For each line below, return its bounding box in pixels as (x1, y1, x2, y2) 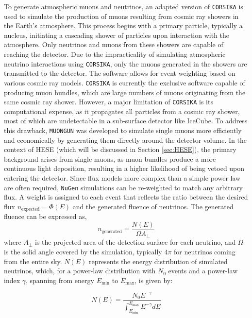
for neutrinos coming (174, 247, 235, 256)
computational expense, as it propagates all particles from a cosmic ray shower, (4, 106, 240, 116)
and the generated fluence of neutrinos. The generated (72, 201, 234, 211)
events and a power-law (168, 266, 238, 276)
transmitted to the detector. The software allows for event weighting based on (4, 68, 235, 78)
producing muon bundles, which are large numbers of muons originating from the (4, 87, 246, 97)
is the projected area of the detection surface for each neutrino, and (35, 237, 236, 247)
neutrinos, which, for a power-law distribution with (4, 266, 156, 276)
